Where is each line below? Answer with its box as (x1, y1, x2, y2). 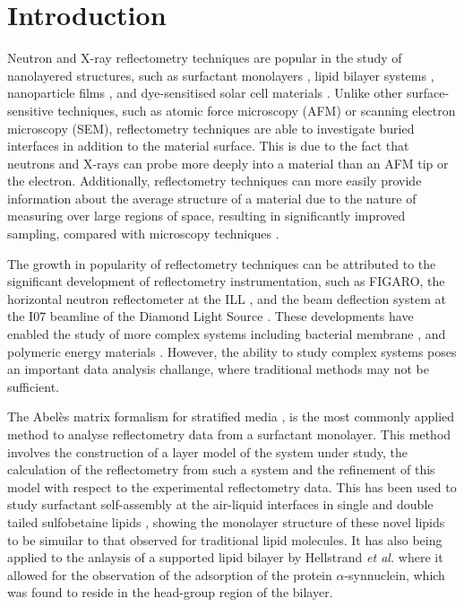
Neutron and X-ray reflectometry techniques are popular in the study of (7, 48, 402, 67)
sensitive (7, 100, 54, 119)
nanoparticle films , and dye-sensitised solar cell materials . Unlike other (7, 83, 403, 102)
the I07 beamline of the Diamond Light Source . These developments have (7, 307, 414, 325)
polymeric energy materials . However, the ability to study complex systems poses (7, 342, 457, 360)
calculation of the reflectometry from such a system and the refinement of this (7, 460, 435, 479)
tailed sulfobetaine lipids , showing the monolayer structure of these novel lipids (7, 512, 445, 531)
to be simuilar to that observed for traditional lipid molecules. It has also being (7, 530, 443, 549)
